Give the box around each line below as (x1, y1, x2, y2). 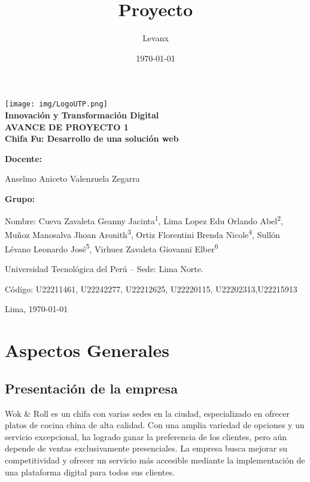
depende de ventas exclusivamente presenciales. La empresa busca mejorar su (5, 442, 288, 454)
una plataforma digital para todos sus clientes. (5, 465, 175, 478)
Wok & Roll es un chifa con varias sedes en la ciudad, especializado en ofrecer (5, 407, 290, 419)
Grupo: (5, 192, 35, 205)
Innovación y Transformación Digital (5, 108, 159, 121)
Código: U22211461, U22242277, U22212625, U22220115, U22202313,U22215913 (5, 282, 297, 295)
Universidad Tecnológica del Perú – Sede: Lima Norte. (5, 263, 203, 275)
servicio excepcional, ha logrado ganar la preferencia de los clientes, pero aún (5, 430, 287, 443)
